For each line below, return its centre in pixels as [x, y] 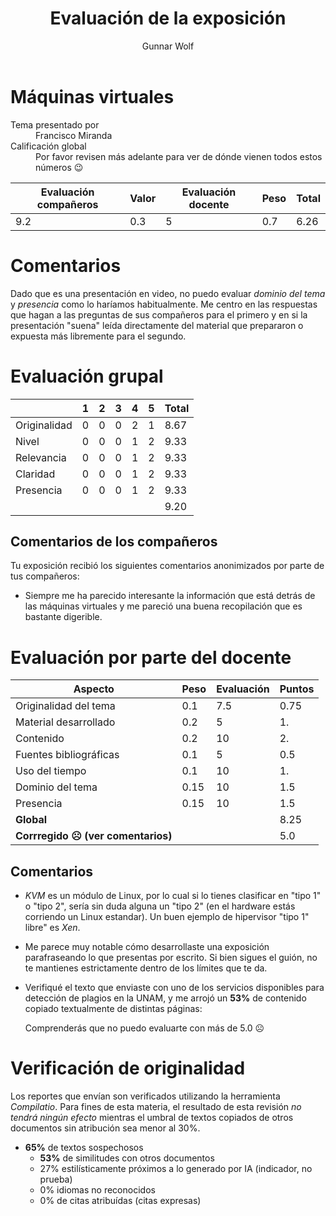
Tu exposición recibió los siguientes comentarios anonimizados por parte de [167, 566]
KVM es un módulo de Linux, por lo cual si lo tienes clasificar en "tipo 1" [173, 896]
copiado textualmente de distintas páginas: [113, 1009]
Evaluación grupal [87, 376]
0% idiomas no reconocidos [97, 1190]
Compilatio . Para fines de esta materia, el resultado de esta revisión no [156, 1107]
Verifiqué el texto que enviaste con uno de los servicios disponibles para [174, 988]
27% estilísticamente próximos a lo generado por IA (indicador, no [176, 1169]
